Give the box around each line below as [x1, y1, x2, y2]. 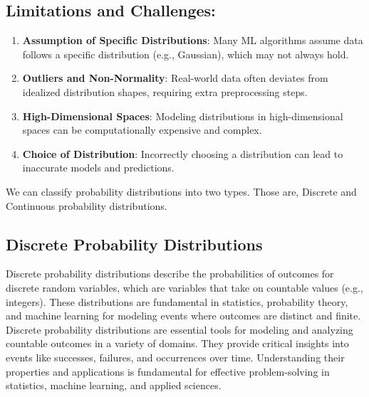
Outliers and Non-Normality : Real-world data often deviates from [22, 70, 328, 85]
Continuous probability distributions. [6, 198, 167, 213]
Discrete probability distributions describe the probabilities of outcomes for [6, 266, 334, 281]
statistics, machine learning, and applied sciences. [6, 378, 222, 393]
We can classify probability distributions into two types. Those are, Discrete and [6, 184, 357, 198]
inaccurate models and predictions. [22, 160, 175, 175]
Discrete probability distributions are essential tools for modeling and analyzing [6, 322, 353, 337]
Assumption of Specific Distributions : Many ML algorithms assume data [22, 33, 363, 48]
